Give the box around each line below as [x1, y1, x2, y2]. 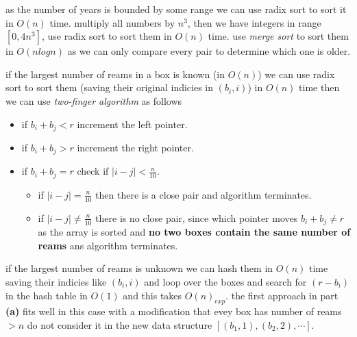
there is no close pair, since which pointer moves [95, 210, 298, 225]
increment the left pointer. [77, 116, 188, 131]
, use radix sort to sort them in [41, 29, 172, 43]
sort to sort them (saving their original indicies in [5, 80, 214, 95]
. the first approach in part [225, 288, 338, 302]
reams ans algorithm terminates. [38, 238, 178, 252]
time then [299, 80, 340, 95]
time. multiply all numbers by [49, 15, 175, 29]
